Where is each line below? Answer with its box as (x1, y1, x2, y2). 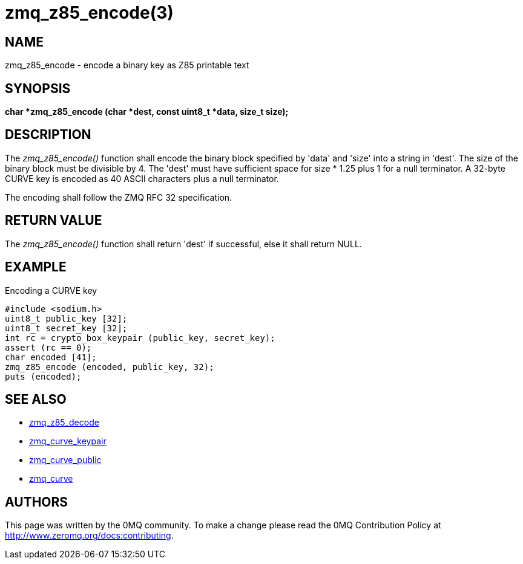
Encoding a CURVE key (5, 285, 97, 296)
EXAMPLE (5, 259, 67, 275)
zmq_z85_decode (29, 417, 99, 428)
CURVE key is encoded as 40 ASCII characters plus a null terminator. (5, 173, 279, 184)
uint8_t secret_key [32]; (5, 323, 128, 333)
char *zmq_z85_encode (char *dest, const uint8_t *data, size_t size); (5, 106, 289, 117)
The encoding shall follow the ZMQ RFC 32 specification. (5, 192, 232, 203)
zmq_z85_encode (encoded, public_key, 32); (5, 361, 214, 372)
